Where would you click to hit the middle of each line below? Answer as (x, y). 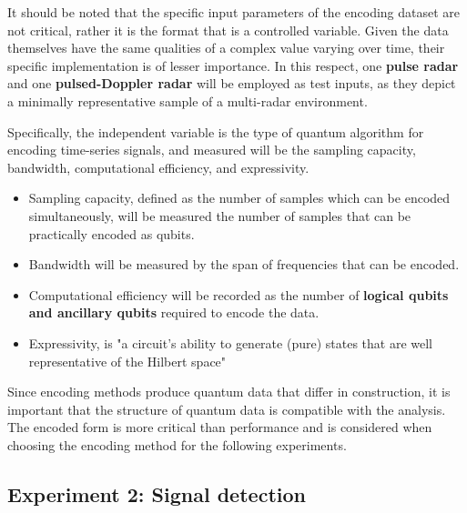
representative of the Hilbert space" (127, 361)
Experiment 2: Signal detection (157, 493)
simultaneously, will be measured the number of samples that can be (220, 215)
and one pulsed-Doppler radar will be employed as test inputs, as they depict (232, 83)
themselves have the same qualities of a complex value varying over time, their (226, 48)
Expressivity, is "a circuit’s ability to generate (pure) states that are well (230, 342)
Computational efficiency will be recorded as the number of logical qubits (239, 294)
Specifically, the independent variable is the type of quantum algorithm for (216, 131)
